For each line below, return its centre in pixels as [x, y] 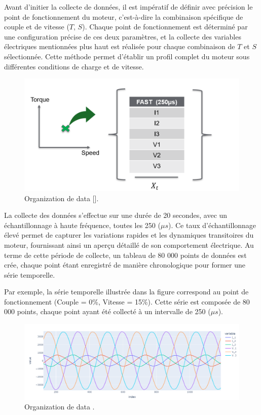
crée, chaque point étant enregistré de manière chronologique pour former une [125, 265]
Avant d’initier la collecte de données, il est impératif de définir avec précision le [128, 7]
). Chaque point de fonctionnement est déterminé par [165, 27]
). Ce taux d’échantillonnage [212, 225]
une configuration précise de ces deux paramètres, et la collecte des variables [123, 36]
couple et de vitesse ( [37, 27]
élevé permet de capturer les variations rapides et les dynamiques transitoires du [129, 235]
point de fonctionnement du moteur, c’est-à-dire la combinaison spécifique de [124, 16]
